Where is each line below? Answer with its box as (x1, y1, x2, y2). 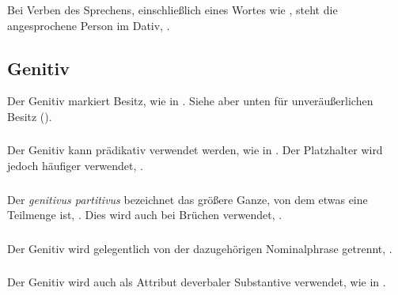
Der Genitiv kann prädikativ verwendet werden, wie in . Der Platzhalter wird (7, 142, 383, 158)
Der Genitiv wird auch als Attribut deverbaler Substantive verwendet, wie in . (7, 274, 386, 290)
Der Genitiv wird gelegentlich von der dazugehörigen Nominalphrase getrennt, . (7, 240, 392, 256)
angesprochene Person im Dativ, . (7, 17, 170, 33)
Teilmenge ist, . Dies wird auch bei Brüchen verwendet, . (7, 206, 282, 223)
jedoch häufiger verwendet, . (7, 157, 143, 174)
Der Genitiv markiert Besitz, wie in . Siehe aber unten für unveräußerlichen (7, 93, 373, 109)
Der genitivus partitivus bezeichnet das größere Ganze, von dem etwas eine (7, 191, 368, 207)
